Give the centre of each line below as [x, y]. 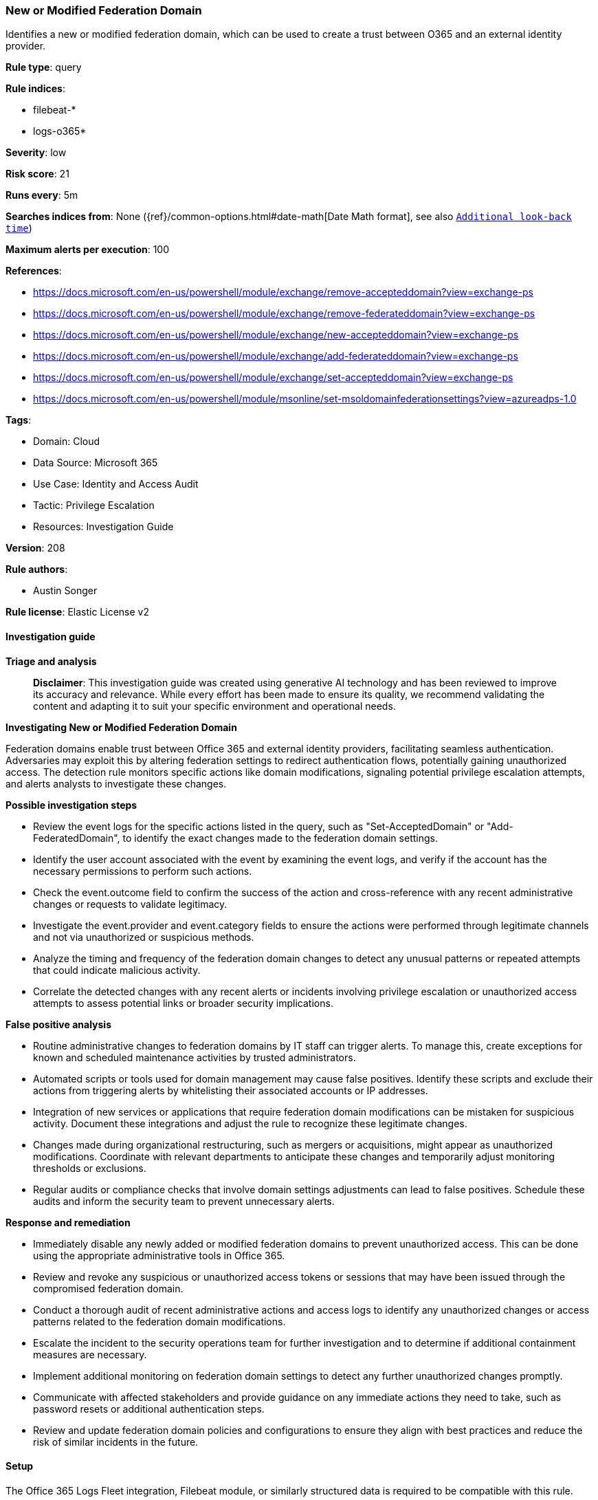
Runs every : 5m [42, 195]
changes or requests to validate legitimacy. [130, 904]
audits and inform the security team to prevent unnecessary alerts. [184, 1201]
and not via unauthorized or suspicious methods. [144, 937]
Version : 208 [35, 548]
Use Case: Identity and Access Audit [116, 484]
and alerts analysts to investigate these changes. [116, 783]
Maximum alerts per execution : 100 [88, 250]
